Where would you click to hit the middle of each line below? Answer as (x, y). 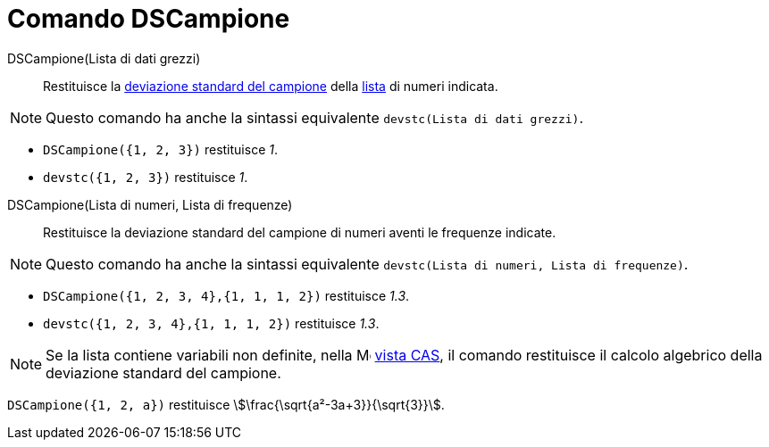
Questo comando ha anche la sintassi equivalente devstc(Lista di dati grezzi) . (314, 117)
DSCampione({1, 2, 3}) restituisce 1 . (160, 149)
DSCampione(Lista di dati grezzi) (104, 58)
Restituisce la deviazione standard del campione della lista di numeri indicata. (271, 86)
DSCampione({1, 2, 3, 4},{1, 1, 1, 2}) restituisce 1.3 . (226, 295)
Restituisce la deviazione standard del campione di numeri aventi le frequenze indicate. (300, 232)
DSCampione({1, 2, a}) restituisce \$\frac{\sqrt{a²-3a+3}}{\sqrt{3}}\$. (226, 404)
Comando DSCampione (149, 19)
